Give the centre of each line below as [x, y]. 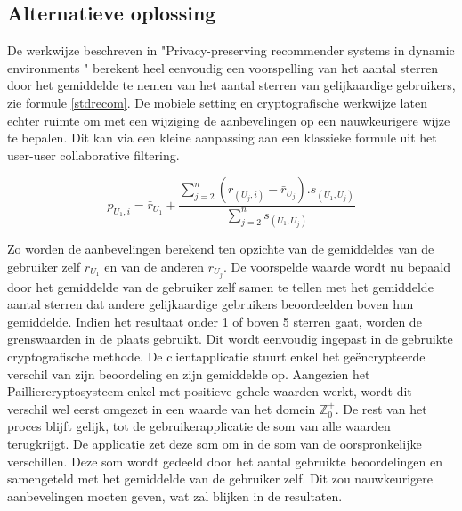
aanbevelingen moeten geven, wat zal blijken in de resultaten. [175, 495]
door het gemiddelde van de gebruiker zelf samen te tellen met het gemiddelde [220, 286]
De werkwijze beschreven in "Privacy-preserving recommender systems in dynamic [231, 50]
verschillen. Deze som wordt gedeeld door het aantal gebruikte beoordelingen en [225, 461]
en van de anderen [154, 266]
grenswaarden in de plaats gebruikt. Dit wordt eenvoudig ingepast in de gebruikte [230, 339]
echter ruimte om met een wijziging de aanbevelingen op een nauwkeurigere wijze [229, 120]
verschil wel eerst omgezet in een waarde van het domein [162, 408]
